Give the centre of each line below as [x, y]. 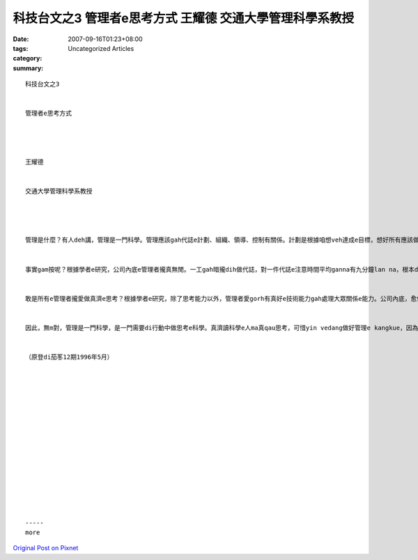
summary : [28, 68]
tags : [21, 48]
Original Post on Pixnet [46, 548]
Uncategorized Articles [101, 48]
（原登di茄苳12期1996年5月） [69, 357]
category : [28, 59]
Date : [21, 39]
